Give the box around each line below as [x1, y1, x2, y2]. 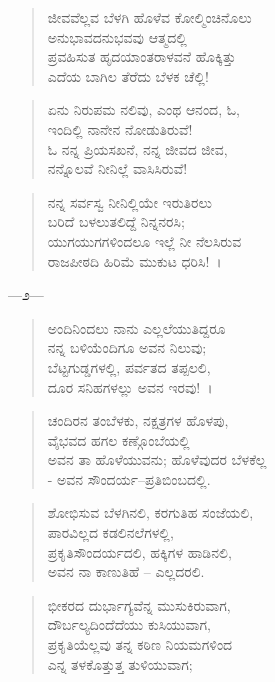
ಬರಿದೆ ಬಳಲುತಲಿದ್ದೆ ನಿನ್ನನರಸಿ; [47, 211, 185, 232]
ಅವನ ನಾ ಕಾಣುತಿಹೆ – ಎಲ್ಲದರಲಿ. [47, 561, 205, 582]
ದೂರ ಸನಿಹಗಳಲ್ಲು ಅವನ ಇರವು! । [47, 376, 213, 397]
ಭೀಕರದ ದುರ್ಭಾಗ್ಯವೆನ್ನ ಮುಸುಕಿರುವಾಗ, [47, 594, 231, 615]
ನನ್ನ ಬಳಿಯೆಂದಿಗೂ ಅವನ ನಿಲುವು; [47, 337, 207, 358]
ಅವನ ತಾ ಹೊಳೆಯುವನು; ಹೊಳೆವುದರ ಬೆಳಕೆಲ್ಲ [47, 449, 267, 470]
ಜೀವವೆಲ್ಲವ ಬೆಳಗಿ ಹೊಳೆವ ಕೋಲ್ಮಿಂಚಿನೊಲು [47, 7, 252, 27]
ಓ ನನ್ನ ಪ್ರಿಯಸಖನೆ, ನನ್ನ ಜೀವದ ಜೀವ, [47, 138, 228, 159]
